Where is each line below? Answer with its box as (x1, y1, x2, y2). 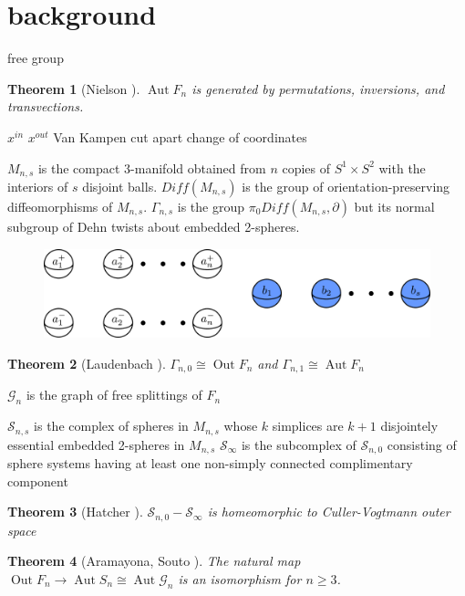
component (7, 471, 68, 490)
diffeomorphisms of (7, 196, 113, 215)
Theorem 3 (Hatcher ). (7, 502, 143, 521)
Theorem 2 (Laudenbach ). (7, 353, 166, 372)
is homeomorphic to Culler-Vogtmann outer (207, 502, 450, 521)
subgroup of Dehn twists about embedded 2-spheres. (7, 216, 300, 235)
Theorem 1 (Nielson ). (7, 78, 140, 98)
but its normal (354, 196, 435, 215)
